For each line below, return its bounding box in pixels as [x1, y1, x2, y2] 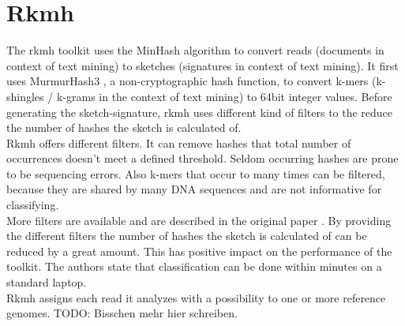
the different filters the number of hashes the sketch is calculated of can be [6, 227, 367, 244]
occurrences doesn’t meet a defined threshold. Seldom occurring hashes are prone [6, 150, 399, 167]
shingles [6, 88, 44, 104]
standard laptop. [6, 274, 87, 290]
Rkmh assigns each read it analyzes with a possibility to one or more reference [6, 289, 386, 305]
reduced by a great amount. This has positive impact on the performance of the [6, 242, 392, 259]
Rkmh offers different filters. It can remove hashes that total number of [6, 134, 351, 151]
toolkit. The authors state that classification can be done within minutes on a [6, 258, 382, 275]
